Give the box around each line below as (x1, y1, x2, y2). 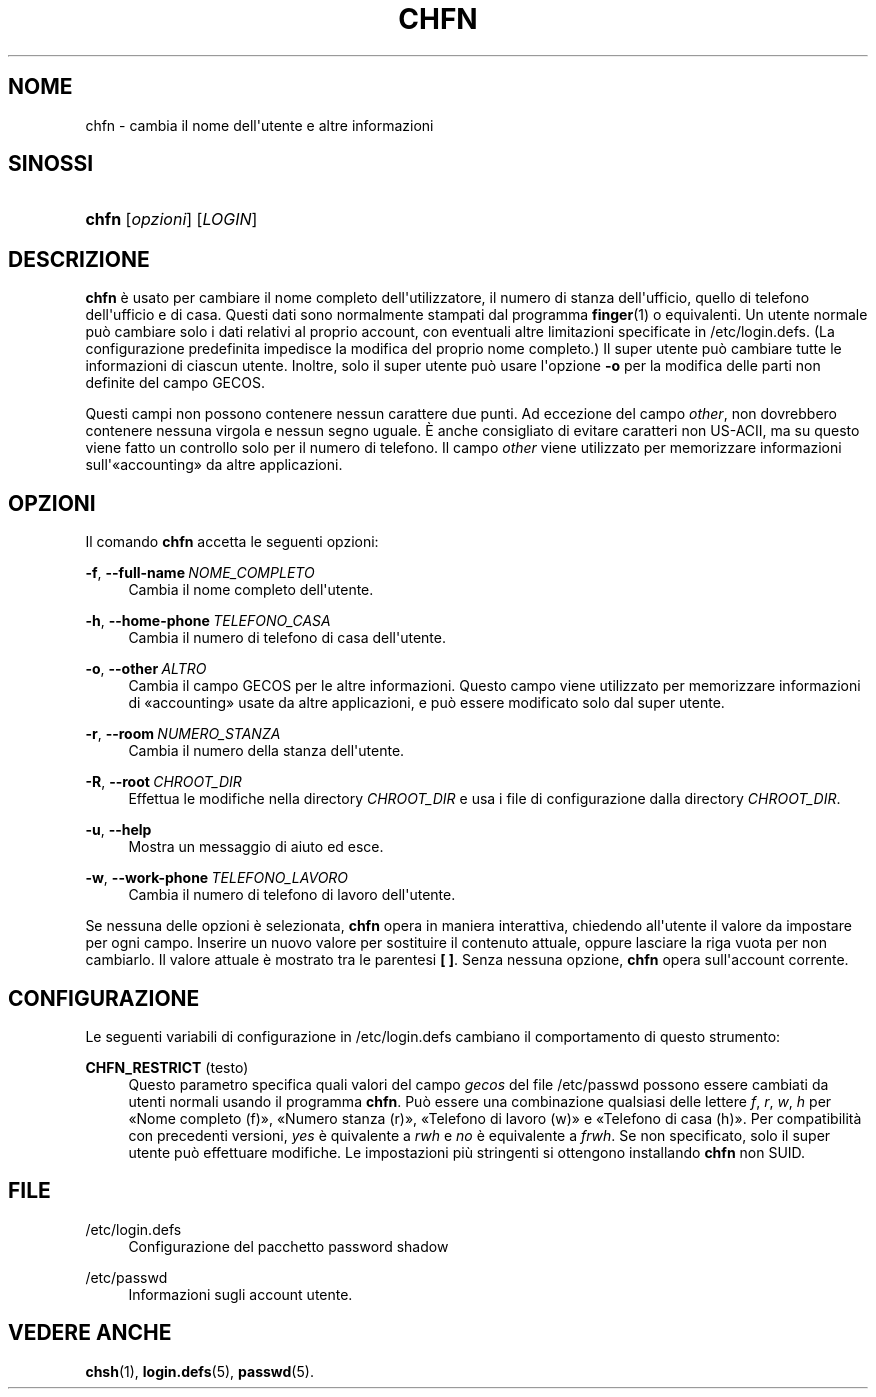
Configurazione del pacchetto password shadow (128, 1237, 449, 1255)
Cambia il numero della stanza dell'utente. (128, 742, 405, 760)
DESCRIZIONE (8, 246, 150, 272)
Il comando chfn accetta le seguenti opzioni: (85, 533, 379, 551)
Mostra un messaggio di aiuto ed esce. (128, 838, 384, 856)
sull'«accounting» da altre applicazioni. (85, 456, 343, 474)
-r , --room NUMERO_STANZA (85, 725, 281, 743)
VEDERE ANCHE (8, 1320, 172, 1346)
